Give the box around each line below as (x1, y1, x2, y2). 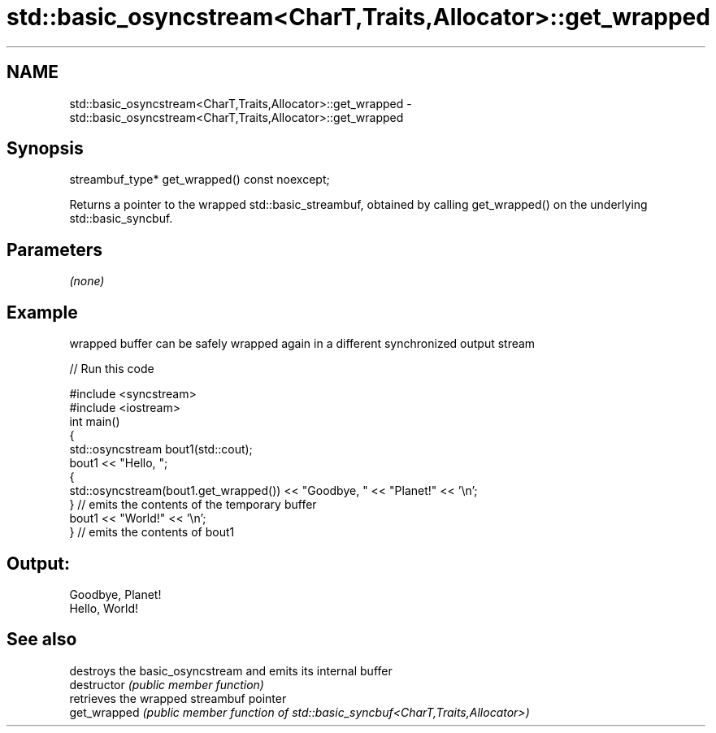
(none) (69, 274, 105, 288)
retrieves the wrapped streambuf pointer (69, 691, 287, 705)
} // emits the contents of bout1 (69, 525, 235, 540)
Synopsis (7, 138, 84, 159)
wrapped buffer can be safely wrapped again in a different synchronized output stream (69, 336, 536, 351)
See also (7, 629, 77, 650)
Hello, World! (69, 601, 139, 615)
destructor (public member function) (69, 677, 264, 692)
